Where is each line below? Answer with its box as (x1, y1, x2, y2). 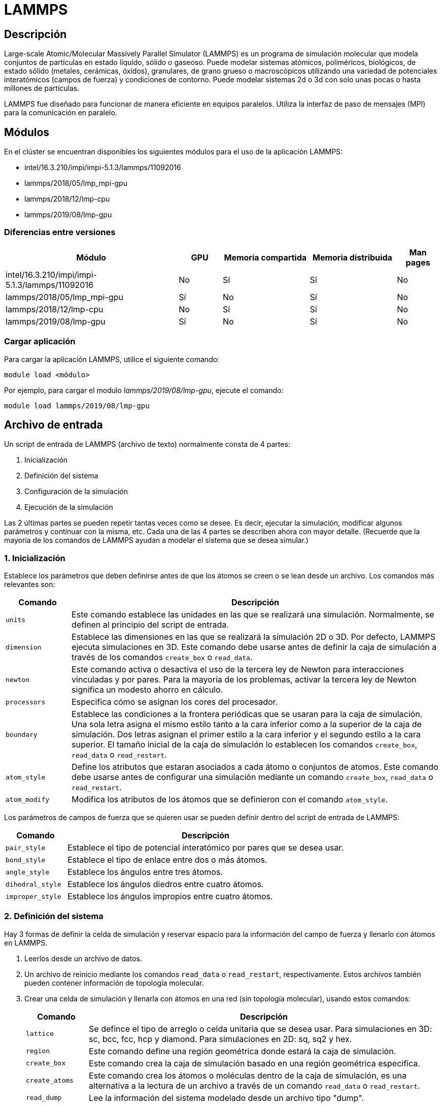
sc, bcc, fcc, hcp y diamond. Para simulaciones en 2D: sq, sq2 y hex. (89, 1033, 352, 1044)
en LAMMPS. (4, 938, 48, 947)
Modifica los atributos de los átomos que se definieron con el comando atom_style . (72, 794, 388, 805)
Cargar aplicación (4, 336, 76, 347)
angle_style (6, 868, 50, 876)
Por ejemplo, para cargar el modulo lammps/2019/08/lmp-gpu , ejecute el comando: (4, 385, 284, 395)
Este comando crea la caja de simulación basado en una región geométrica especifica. (89, 1058, 420, 1068)
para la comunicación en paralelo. (4, 108, 117, 117)
